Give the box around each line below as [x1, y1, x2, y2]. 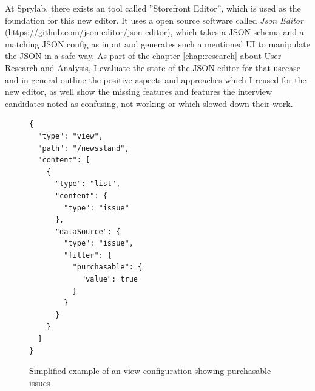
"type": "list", [55, 179, 121, 189]
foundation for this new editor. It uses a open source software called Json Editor [5, 13, 303, 26]
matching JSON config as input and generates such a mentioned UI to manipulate [5, 37, 310, 50]
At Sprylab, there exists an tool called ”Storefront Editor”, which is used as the [5, 2, 301, 14]
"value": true [81, 275, 138, 284]
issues [29, 376, 50, 389]
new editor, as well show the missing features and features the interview [5, 85, 273, 98]
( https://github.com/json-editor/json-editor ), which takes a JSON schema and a [5, 26, 304, 38]
